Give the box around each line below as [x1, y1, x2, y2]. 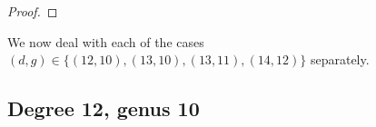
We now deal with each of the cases [7, 32, 204, 51]
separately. [310, 50, 370, 69]
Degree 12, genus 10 [7, 94, 200, 122]
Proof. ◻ [7, 2, 58, 20]
